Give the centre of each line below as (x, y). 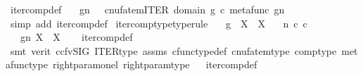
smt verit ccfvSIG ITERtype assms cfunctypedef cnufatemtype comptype (173, 50)
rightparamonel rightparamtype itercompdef (155, 64)
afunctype (27, 64)
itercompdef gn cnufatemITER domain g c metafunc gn (147, 9)
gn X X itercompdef (76, 37)
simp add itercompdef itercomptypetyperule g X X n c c (159, 23)
